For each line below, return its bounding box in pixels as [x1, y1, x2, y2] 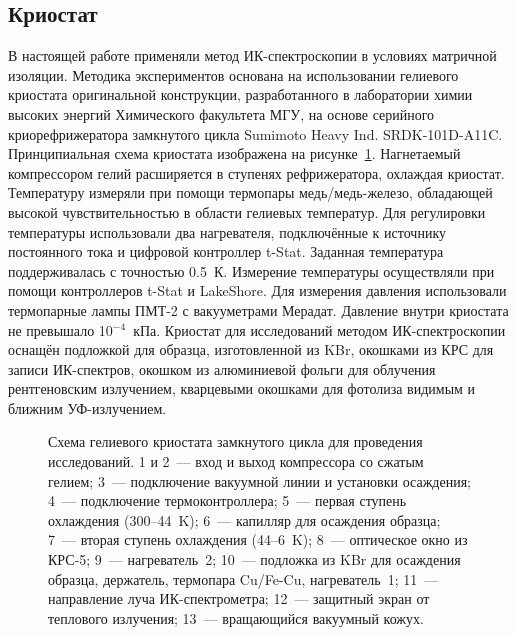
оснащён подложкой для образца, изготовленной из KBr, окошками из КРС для [8, 339, 494, 360]
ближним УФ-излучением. [8, 397, 167, 418]
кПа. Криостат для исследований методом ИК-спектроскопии [133, 319, 506, 340]
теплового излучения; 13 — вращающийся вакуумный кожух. [48, 607, 424, 628]
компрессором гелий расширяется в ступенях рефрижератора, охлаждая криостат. [8, 162, 505, 183]
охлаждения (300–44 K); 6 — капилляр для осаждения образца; [48, 509, 441, 530]
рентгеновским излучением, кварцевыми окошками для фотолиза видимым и [8, 378, 476, 399]
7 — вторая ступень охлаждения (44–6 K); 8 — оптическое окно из [48, 529, 468, 550]
